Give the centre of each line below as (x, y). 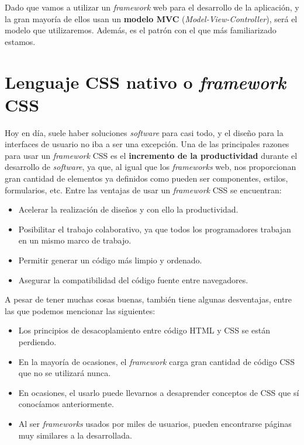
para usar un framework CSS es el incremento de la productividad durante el (151, 155)
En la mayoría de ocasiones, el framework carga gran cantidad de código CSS (156, 361)
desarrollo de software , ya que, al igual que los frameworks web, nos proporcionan (151, 167)
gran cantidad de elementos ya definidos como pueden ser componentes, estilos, (146, 178)
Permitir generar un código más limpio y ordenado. (110, 260)
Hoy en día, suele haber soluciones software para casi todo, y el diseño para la (144, 132)
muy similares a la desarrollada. (75, 435)
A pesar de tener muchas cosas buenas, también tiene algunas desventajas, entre (148, 299)
